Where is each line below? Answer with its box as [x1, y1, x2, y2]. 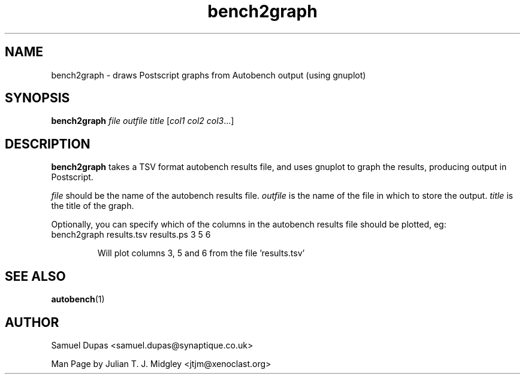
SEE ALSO [5, 268, 66, 284]
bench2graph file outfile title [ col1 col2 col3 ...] [51, 116, 234, 126]
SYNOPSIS [5, 90, 70, 106]
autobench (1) [51, 294, 105, 305]
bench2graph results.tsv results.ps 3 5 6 [51, 229, 211, 240]
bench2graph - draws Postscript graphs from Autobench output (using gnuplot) [51, 69, 366, 80]
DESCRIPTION [5, 136, 90, 151]
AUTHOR [5, 314, 59, 330]
